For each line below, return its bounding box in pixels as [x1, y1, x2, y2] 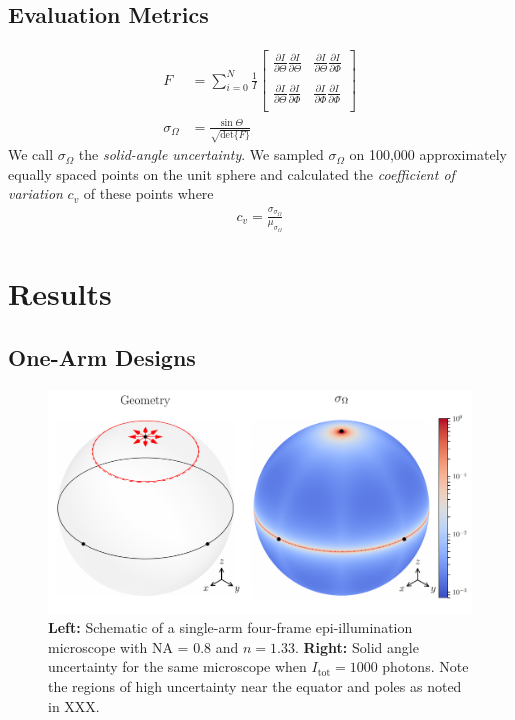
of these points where [83, 183, 214, 204]
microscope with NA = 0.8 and [48, 636, 239, 657]
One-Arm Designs [8, 341, 196, 372]
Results [8, 273, 112, 314]
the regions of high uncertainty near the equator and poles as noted [48, 675, 462, 696]
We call [8, 144, 54, 165]
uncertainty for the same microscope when [48, 656, 307, 677]
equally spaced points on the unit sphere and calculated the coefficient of [8, 163, 455, 184]
